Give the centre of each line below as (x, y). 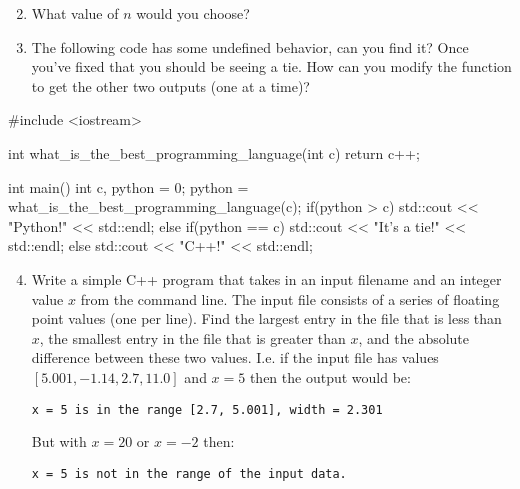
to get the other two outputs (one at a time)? (170, 85)
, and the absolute (414, 337)
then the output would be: (330, 376)
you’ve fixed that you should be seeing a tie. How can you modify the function (271, 66)
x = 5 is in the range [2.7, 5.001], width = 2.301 (207, 409)
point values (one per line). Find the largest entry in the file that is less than (266, 318)
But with (59, 441)
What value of (75, 13)
